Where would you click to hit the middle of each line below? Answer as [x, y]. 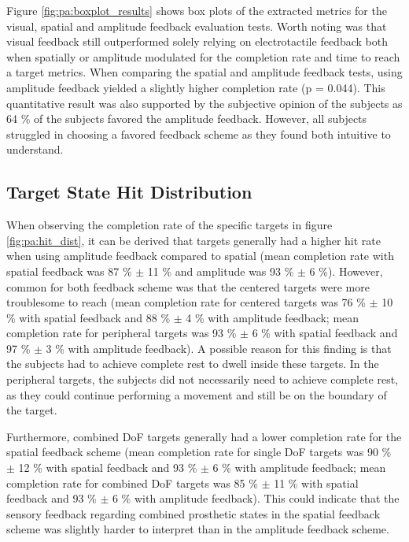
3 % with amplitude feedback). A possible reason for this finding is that [219, 348]
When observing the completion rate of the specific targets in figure [169, 225]
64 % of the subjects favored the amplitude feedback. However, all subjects [187, 119]
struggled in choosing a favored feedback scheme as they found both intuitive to [199, 134]
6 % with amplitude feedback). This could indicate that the [256, 498]
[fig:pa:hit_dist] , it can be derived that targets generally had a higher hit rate [194, 240]
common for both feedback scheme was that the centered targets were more [188, 286]
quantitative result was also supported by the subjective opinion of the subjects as [204, 103]
